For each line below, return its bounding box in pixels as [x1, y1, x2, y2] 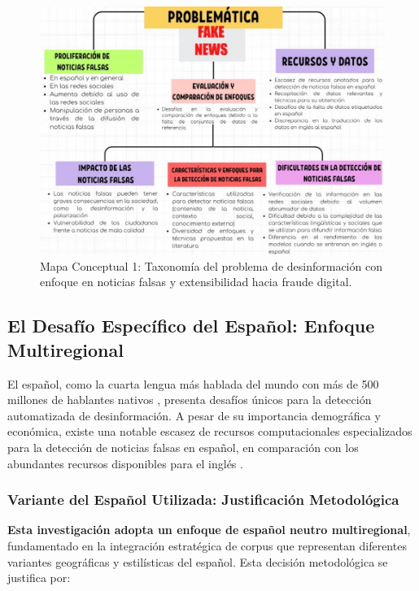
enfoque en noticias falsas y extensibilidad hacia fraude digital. [40, 273, 352, 290]
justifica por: [7, 569, 71, 586]
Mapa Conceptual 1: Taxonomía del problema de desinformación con [40, 257, 382, 274]
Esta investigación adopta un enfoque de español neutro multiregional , [7, 521, 411, 538]
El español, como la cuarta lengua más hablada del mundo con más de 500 [7, 375, 379, 392]
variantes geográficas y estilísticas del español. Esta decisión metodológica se [7, 553, 388, 570]
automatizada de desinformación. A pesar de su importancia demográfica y [7, 406, 381, 424]
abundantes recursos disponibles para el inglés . [7, 454, 243, 471]
